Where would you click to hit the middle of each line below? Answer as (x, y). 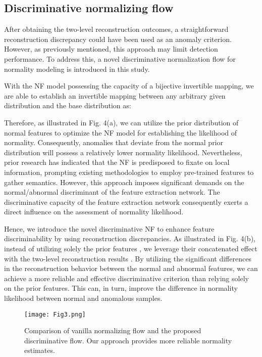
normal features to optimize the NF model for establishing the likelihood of (121, 132)
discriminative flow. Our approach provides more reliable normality (128, 340)
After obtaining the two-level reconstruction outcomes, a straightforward (116, 29)
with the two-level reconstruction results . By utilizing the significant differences (128, 258)
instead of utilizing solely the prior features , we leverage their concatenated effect (131, 249)
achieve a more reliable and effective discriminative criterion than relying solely (126, 278)
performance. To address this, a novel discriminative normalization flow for (120, 58)
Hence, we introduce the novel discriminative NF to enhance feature (109, 228)
